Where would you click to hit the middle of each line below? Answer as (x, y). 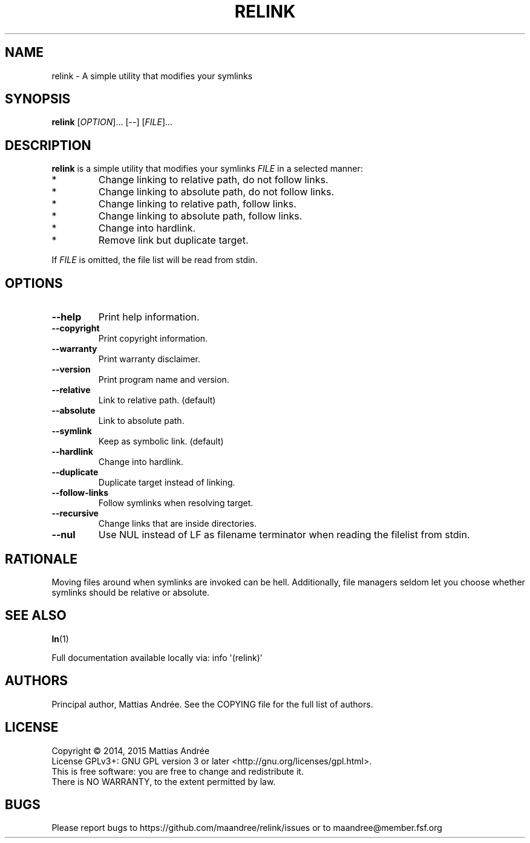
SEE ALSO (36, 616)
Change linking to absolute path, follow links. (200, 216)
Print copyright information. (153, 339)
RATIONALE (41, 559)
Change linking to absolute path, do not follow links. (216, 192)
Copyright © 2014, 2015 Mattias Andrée (131, 750)
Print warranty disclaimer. (149, 359)
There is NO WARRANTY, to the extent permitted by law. (164, 781)
